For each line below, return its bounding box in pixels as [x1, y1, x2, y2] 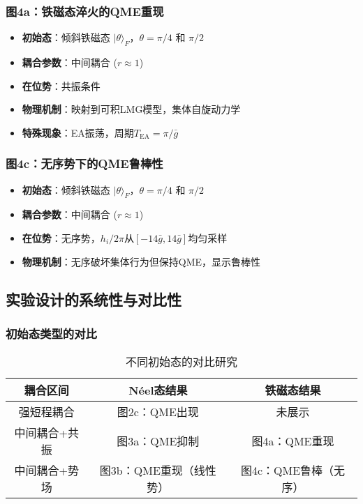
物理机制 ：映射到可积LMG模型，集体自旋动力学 [22, 102, 241, 116]
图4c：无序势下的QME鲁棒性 [6, 155, 163, 172]
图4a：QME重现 [251, 433, 334, 450]
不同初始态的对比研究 [125, 353, 237, 370]
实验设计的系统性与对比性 [6, 288, 181, 310]
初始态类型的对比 [6, 324, 97, 342]
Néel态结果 [128, 382, 188, 399]
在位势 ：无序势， [22, 231, 101, 245]
